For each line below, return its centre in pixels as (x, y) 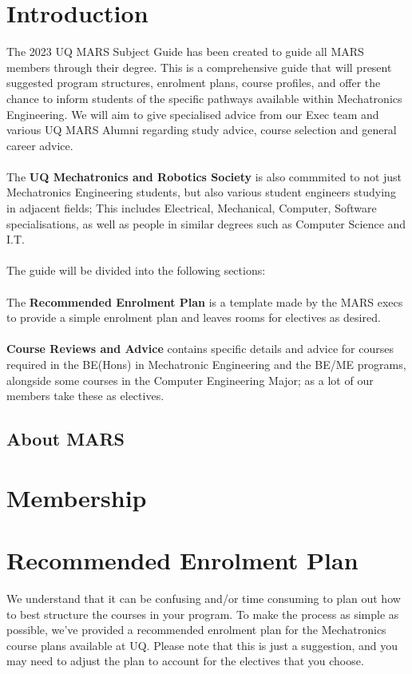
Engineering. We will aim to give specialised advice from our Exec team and (193, 114)
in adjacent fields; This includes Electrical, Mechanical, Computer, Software (192, 208)
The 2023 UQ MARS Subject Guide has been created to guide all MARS (185, 52)
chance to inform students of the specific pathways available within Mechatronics (204, 98)
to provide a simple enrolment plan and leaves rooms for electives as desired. (194, 317)
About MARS (65, 439)
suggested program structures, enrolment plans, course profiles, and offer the (194, 83)
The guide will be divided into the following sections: (136, 270)
